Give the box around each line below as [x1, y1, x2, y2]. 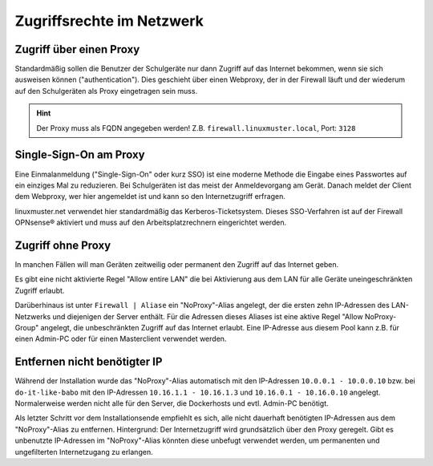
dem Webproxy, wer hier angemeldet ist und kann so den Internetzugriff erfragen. [14, 192, 286, 201]
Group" [14, 322, 39, 332]
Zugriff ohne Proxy [14, 238, 111, 252]
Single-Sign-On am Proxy [14, 148, 145, 162]
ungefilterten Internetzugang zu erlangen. [14, 447, 153, 456]
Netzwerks [14, 311, 51, 321]
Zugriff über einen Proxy [14, 43, 140, 56]
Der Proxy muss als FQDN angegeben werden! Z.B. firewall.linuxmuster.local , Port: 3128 [36, 123, 356, 132]
